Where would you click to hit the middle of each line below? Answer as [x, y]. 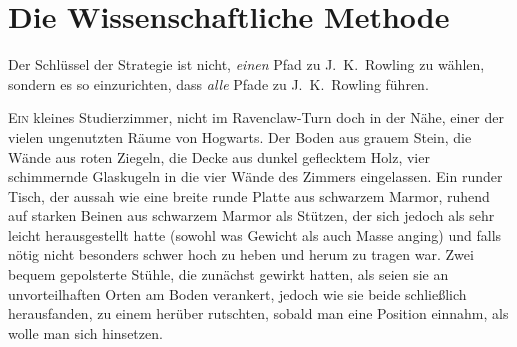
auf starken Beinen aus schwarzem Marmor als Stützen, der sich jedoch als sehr [251, 215]
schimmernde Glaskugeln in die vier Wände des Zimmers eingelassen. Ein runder [255, 176]
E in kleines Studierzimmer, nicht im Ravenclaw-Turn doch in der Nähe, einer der [256, 117]
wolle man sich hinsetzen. [85, 332]
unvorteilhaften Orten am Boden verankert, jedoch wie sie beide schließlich [237, 293]
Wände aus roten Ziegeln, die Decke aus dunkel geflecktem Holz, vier [219, 156]
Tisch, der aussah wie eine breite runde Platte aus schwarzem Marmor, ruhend [249, 195]
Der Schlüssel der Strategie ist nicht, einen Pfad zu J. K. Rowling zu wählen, [246, 64]
